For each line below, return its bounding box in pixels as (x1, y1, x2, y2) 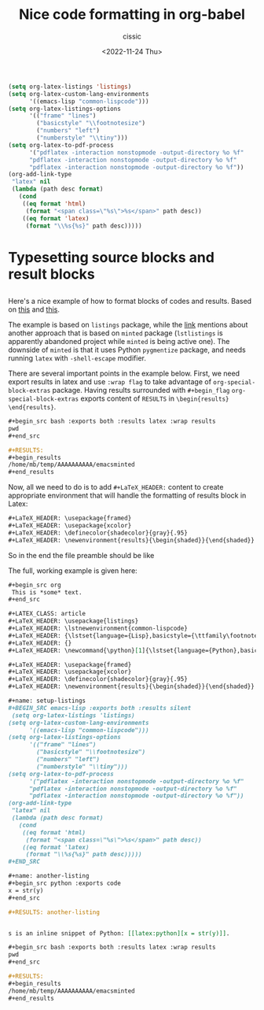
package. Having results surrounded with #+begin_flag (52, 386, 230, 395)
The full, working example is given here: (8, 565, 137, 575)
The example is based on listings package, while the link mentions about (8, 320, 248, 330)
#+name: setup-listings (8, 697, 86, 705)
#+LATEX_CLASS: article (8, 610, 86, 618)
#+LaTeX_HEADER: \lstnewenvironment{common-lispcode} (8, 624, 189, 633)
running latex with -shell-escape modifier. (8, 353, 147, 363)
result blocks (8, 265, 96, 283)
